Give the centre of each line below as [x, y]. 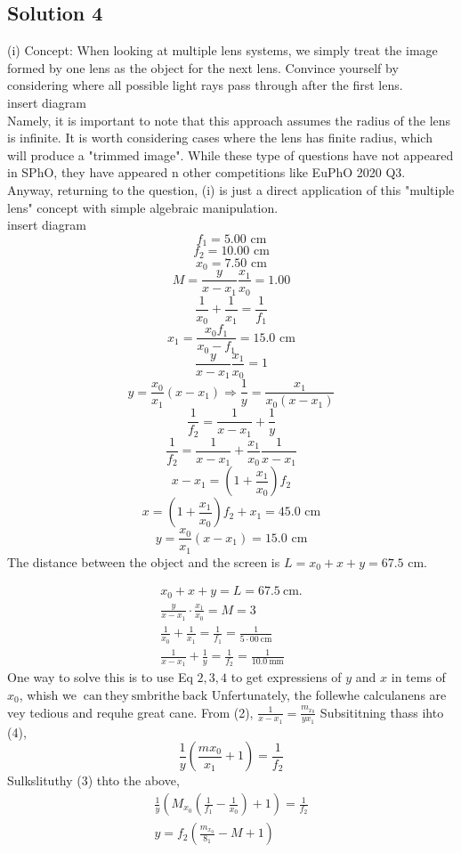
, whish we [48, 694]
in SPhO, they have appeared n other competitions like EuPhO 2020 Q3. [206, 172]
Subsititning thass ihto [382, 712]
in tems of [418, 677]
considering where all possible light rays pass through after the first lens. [205, 85]
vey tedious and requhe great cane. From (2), [130, 712]
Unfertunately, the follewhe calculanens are [329, 694]
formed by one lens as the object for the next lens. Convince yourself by [203, 67]
